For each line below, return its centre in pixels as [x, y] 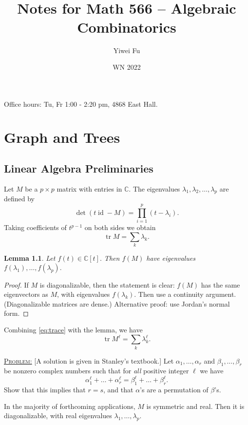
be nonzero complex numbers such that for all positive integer [96, 371]
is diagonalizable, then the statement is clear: [107, 284]
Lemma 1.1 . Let [30, 258]
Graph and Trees [62, 137]
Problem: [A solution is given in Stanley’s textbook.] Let [89, 360]
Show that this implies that [45, 390]
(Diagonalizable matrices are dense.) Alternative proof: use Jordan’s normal [117, 303]
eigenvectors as [26, 294]
